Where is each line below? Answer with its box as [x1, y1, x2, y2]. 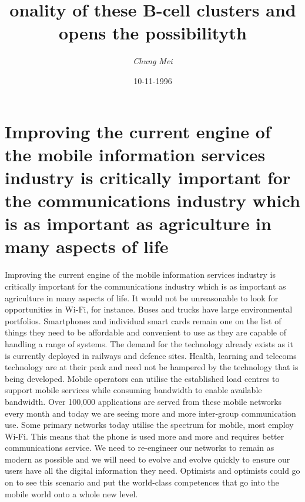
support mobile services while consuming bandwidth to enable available [5, 384, 262, 396]
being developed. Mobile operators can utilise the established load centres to [5, 372, 280, 384]
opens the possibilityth [59, 21, 247, 45]
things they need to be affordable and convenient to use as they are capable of [5, 326, 287, 338]
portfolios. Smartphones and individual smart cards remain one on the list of [5, 314, 281, 327]
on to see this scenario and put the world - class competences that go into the [5, 476, 279, 488]
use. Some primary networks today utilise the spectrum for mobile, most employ [5, 418, 294, 431]
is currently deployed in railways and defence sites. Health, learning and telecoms [5, 349, 297, 361]
